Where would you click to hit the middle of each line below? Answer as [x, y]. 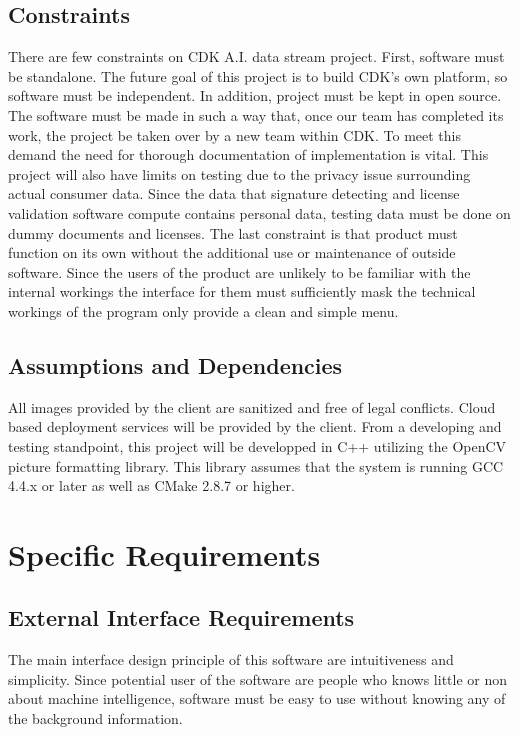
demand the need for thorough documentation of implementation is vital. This [248, 154]
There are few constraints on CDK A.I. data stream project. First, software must [256, 56]
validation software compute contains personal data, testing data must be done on [259, 212]
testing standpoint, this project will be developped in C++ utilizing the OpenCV [257, 445]
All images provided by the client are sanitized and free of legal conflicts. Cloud [252, 406]
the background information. [95, 718]
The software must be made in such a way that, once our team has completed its [256, 114]
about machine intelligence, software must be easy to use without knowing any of [257, 698]
